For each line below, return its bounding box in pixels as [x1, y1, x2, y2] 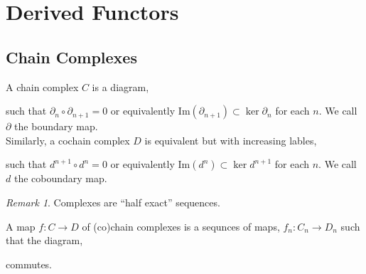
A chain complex [6, 79, 79, 94]
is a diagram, [92, 79, 149, 94]
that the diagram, [6, 233, 83, 248]
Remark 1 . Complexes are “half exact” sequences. [6, 194, 220, 209]
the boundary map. [14, 119, 98, 134]
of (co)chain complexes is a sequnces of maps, [82, 218, 280, 233]
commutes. [6, 256, 53, 271]
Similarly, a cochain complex [6, 132, 130, 147]
